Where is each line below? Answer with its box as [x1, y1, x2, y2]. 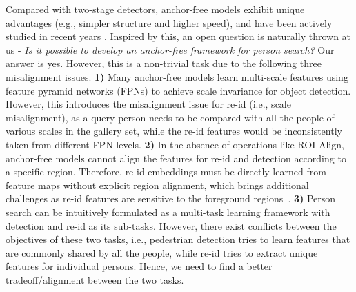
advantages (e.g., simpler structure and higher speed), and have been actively [6, 15, 333, 30]
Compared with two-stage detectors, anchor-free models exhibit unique [6, 2, 305, 16]
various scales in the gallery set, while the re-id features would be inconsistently [6, 124, 342, 138]
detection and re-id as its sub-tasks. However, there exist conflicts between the [6, 218, 337, 233]
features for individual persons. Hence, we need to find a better [6, 259, 273, 273]
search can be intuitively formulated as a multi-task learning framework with [6, 204, 330, 219]
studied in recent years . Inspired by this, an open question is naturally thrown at [6, 29, 351, 43]
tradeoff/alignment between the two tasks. [6, 272, 184, 286]
